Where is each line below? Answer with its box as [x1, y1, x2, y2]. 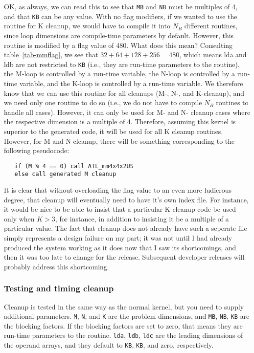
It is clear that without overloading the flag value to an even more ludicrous [4, 185, 232, 195]
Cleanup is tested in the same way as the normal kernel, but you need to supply [4, 301, 244, 311]
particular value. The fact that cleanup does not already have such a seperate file [4, 223, 247, 233]
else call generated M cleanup [14, 171, 116, 178]
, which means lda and [179, 49, 247, 60]
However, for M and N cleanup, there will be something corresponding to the [4, 135, 235, 146]
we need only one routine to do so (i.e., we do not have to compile [4, 97, 202, 108]
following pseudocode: [4, 145, 69, 155]
